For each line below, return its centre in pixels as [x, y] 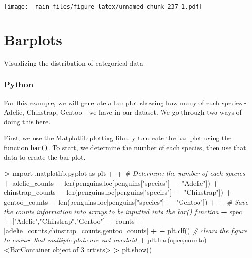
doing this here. [27, 121]
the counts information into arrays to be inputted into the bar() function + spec [123, 211]
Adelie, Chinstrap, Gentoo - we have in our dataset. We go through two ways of [123, 112]
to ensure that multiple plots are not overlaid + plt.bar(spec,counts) [105, 240]
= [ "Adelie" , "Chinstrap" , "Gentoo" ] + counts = [74, 221]
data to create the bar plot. [45, 157]
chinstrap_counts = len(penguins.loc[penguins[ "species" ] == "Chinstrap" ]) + [118, 192]
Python [19, 84]
